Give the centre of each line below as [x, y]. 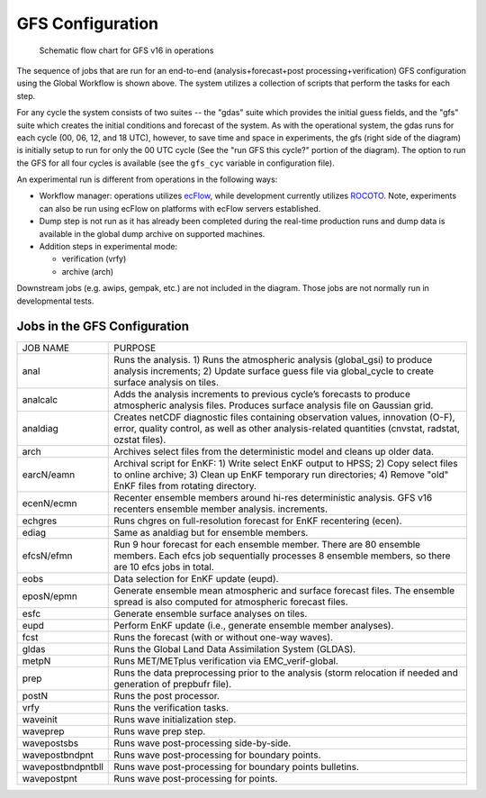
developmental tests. [55, 301]
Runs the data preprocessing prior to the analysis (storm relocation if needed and [286, 673]
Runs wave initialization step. [175, 720]
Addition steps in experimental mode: [108, 247]
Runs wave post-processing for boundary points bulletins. [237, 767]
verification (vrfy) [94, 259]
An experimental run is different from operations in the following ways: [147, 179]
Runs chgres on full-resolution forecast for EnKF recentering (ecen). [258, 521]
